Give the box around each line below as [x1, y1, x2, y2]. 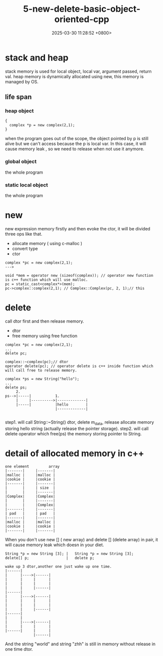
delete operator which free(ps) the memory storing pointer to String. [5, 430, 142, 436]
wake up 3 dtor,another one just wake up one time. [5, 564, 112, 569]
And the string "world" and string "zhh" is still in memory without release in [5, 641, 156, 647]
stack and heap [5, 52, 69, 63]
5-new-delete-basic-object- [23, 3, 141, 15]
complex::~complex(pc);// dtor [5, 359, 69, 364]
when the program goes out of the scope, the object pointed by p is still [5, 136, 148, 142]
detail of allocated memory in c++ [5, 448, 145, 459]
